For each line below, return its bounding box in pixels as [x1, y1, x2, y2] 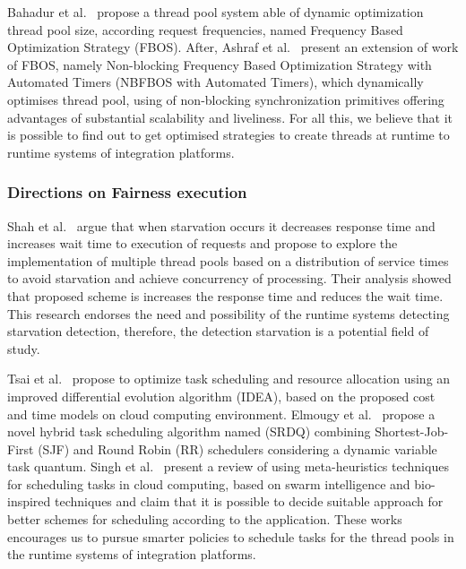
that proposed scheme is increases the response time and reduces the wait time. [7, 286, 444, 305]
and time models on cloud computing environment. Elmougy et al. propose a [7, 404, 436, 423]
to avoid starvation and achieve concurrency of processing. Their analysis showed [7, 269, 452, 288]
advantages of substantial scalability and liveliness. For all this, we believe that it [7, 108, 453, 126]
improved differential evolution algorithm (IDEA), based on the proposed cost [7, 386, 436, 405]
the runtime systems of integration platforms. [7, 545, 256, 564]
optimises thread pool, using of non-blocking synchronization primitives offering [7, 90, 444, 108]
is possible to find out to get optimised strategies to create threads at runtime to [7, 125, 450, 144]
